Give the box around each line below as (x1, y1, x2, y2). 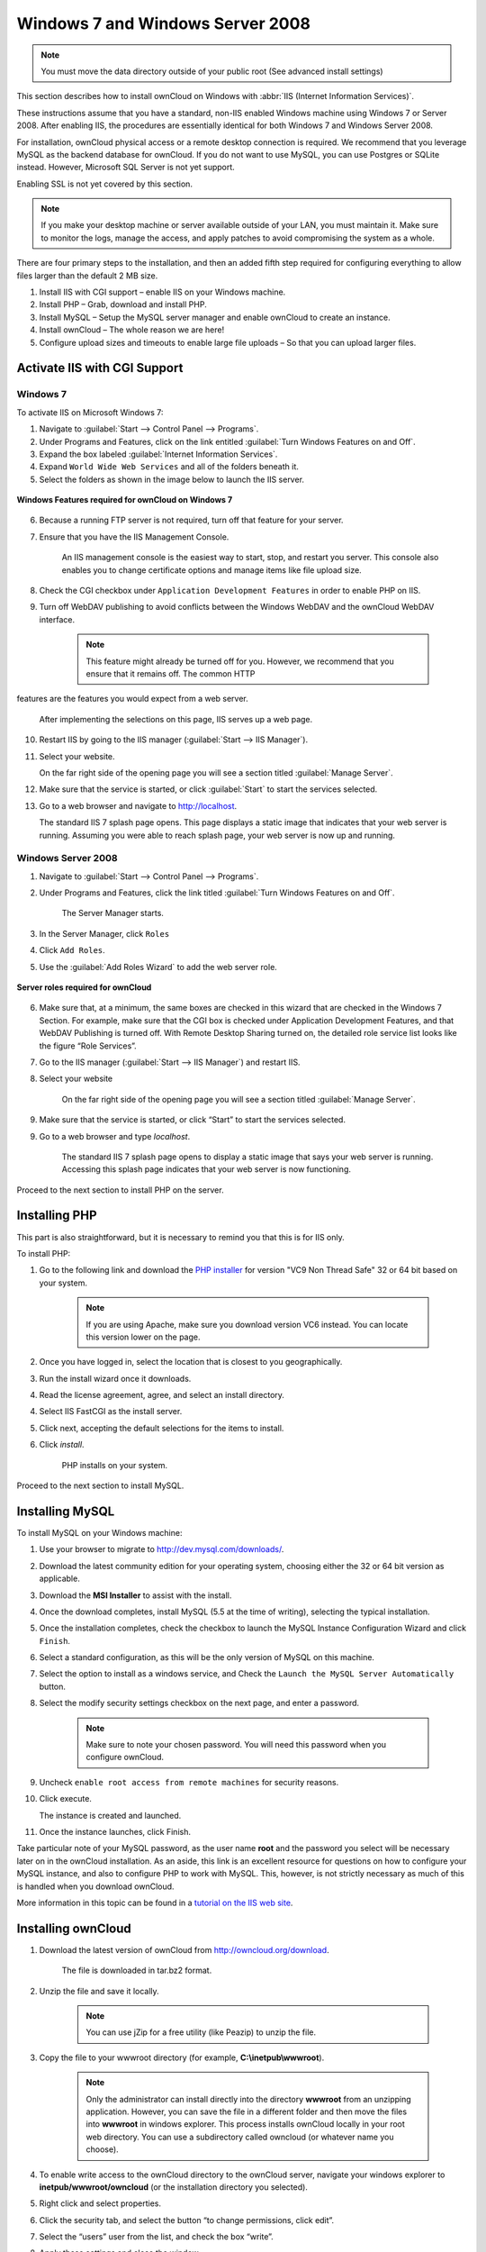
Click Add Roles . (39, 945, 105, 956)
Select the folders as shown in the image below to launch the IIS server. (39, 474, 305, 485)
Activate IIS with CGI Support (16, 360, 184, 376)
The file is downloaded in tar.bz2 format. (61, 1965, 212, 1976)
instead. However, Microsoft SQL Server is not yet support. (16, 162, 236, 173)
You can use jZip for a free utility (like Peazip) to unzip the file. (85, 2027, 317, 2038)
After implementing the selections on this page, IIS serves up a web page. (39, 713, 313, 724)
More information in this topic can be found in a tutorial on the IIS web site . (16, 1897, 293, 1908)
